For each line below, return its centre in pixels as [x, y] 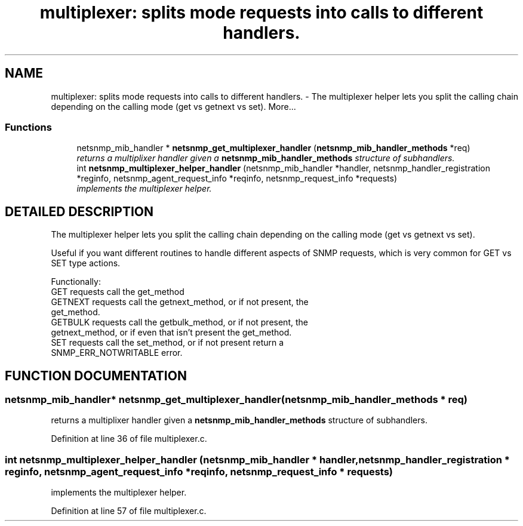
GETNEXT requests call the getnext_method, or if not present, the [180, 302]
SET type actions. [86, 263]
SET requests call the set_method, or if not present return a [167, 343]
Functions [28, 127]
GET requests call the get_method [118, 292]
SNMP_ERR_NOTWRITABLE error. [117, 353]
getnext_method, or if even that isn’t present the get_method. [171, 333]
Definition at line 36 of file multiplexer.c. [129, 439]
